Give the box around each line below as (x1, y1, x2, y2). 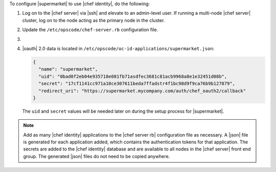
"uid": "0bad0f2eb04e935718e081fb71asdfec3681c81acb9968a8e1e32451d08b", (38, 73, 227, 79)
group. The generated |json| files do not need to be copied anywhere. (23, 153, 170, 159)
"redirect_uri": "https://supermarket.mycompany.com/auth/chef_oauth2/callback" (38, 88, 246, 94)
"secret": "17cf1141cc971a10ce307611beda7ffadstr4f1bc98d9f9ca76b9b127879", (38, 81, 235, 87)
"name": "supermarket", (38, 67, 98, 72)
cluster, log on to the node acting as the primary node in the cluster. (22, 17, 165, 23)
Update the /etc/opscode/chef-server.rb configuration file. (22, 27, 158, 33)
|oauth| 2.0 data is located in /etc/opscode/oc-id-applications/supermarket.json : (22, 45, 215, 51)
